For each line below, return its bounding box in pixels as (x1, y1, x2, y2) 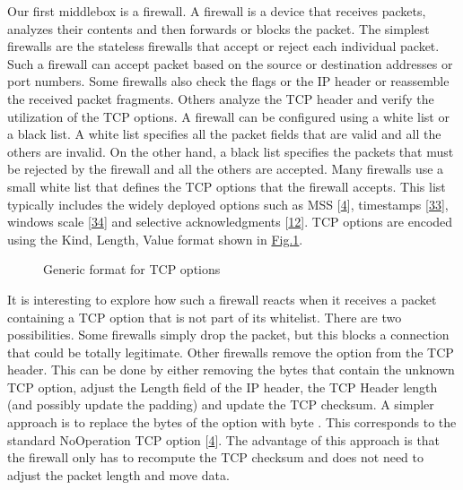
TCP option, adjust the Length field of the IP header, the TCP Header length (7, 377, 438, 396)
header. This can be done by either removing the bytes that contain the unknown (7, 360, 455, 379)
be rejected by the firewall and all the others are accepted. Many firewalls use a (7, 159, 444, 178)
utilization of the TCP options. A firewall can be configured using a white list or (7, 107, 450, 125)
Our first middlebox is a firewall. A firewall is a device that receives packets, (7, 2, 426, 20)
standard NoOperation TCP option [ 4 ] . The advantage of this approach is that (7, 430, 441, 449)
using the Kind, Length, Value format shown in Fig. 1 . (7, 229, 303, 248)
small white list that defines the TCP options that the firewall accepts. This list (7, 176, 446, 195)
